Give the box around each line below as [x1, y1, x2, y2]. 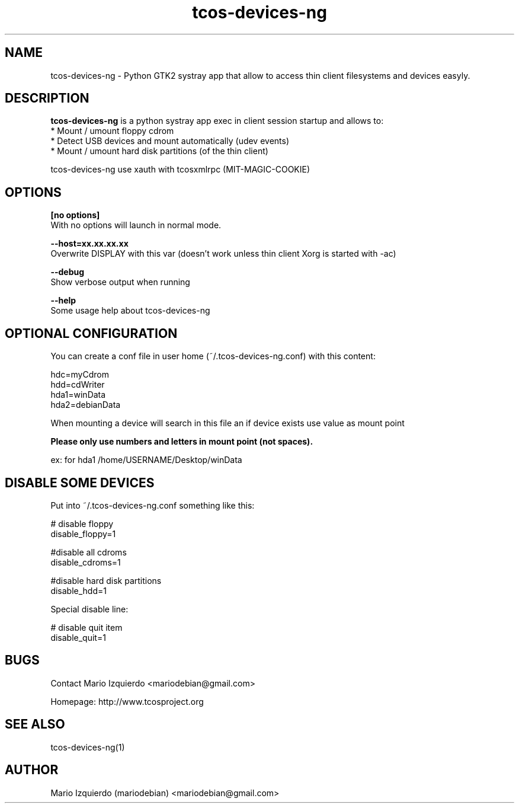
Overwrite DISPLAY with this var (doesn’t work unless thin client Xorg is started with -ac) [50, 248, 396, 259]
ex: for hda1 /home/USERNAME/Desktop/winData [50, 455, 242, 465]
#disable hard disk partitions [50, 575, 162, 586]
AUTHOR [5, 762, 59, 778]
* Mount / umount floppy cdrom [50, 126, 174, 136]
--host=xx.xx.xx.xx [50, 238, 129, 249]
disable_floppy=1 [50, 528, 116, 539]
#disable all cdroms [50, 547, 127, 557]
